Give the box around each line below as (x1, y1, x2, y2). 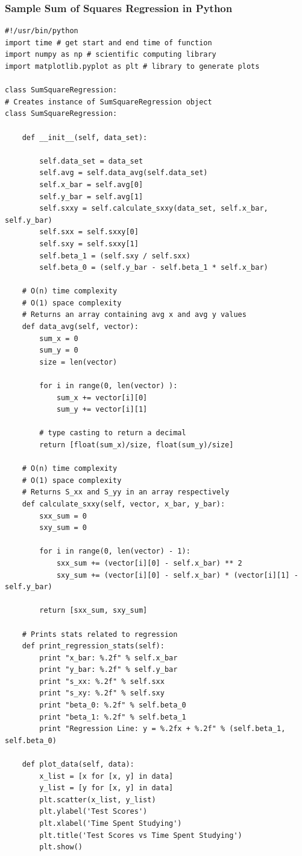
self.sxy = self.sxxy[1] (39, 239, 139, 248)
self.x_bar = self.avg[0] (39, 180, 143, 189)
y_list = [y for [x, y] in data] (39, 784, 174, 793)
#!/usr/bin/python (5, 27, 78, 36)
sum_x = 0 (39, 334, 78, 343)
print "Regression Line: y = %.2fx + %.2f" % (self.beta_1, (39, 724, 286, 733)
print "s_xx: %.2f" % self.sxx (39, 677, 165, 686)
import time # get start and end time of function (5, 38, 212, 47)
